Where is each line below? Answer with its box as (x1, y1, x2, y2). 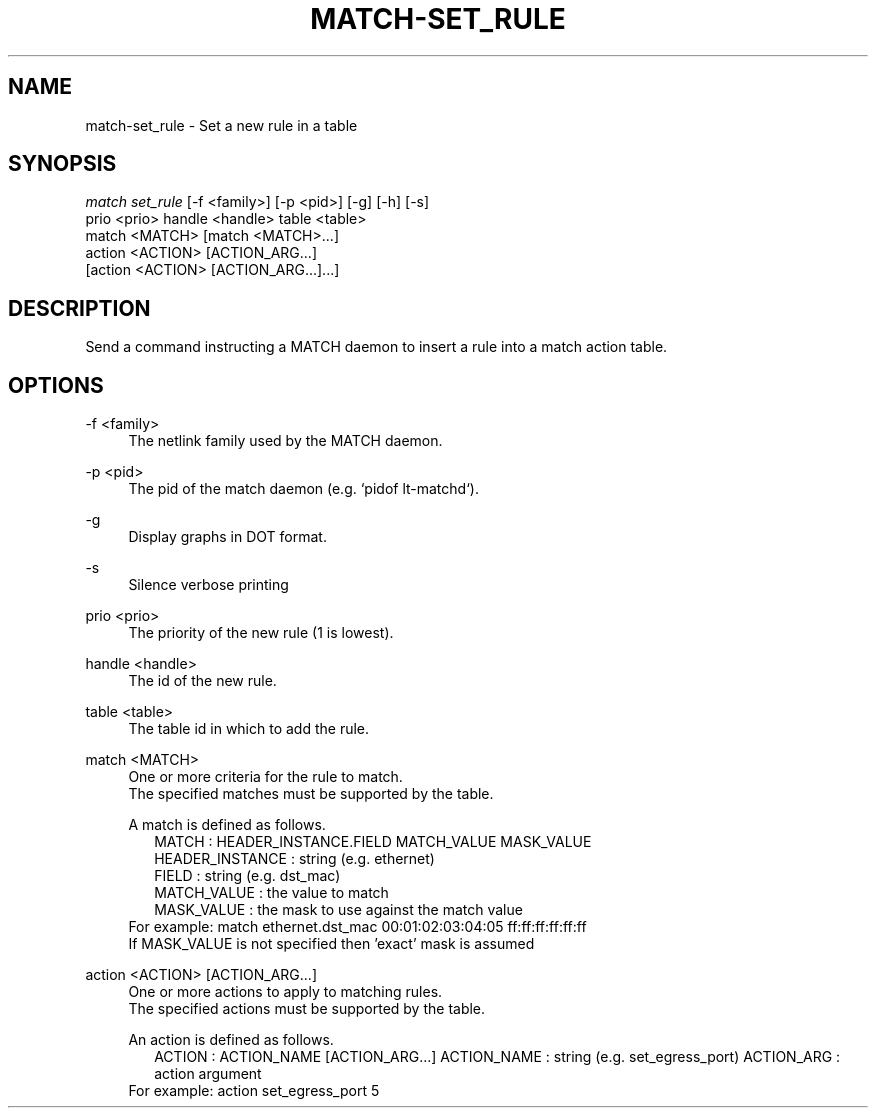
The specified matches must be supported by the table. (128, 785, 494, 803)
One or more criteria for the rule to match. (128, 768, 403, 786)
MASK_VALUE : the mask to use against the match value (154, 901, 523, 919)
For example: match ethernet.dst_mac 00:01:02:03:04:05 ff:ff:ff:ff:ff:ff (128, 918, 587, 936)
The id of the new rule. (128, 672, 277, 690)
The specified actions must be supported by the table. (128, 1000, 486, 1018)
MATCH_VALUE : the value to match (154, 884, 389, 902)
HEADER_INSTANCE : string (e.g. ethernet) (154, 850, 435, 868)
